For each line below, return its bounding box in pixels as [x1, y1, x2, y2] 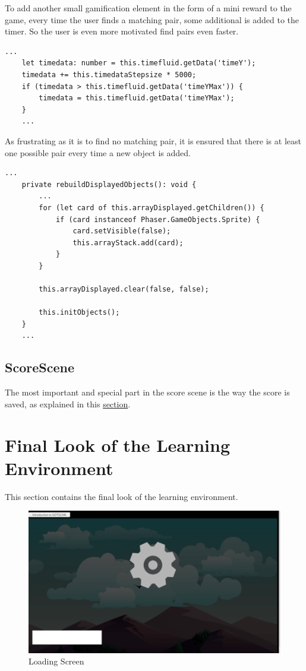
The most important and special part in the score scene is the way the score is [5, 386, 290, 398]
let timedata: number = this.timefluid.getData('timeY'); [21, 59, 256, 68]
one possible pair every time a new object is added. [5, 146, 191, 159]
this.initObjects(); [39, 308, 120, 317]
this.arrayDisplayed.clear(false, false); [39, 285, 209, 294]
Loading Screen [29, 655, 84, 667]
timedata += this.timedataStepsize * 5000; [21, 70, 197, 79]
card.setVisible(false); [72, 227, 171, 236]
